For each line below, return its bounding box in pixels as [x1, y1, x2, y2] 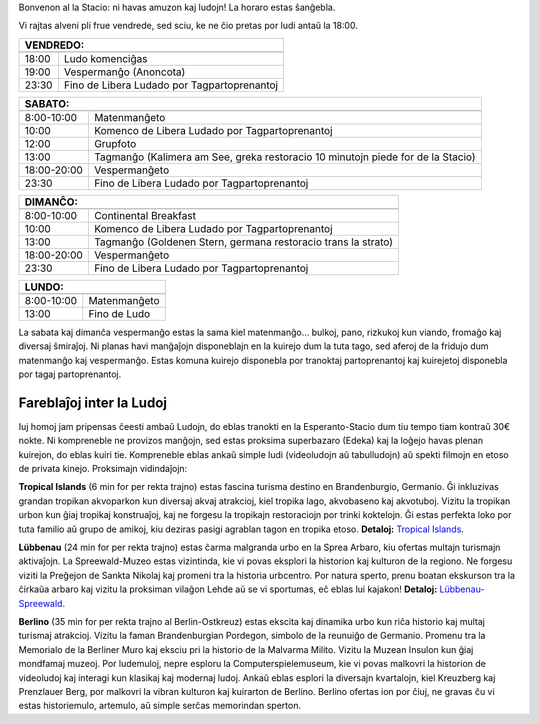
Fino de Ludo [88, 306, 151, 320]
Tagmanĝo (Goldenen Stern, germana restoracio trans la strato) [93, 235, 394, 249]
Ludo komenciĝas [63, 51, 148, 65]
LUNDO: [24, 280, 64, 294]
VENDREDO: [24, 38, 85, 52]
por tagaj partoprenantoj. [18, 368, 122, 380]
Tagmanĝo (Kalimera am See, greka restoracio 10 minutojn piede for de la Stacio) [93, 150, 476, 164]
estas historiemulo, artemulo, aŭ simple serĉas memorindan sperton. [18, 700, 302, 712]
